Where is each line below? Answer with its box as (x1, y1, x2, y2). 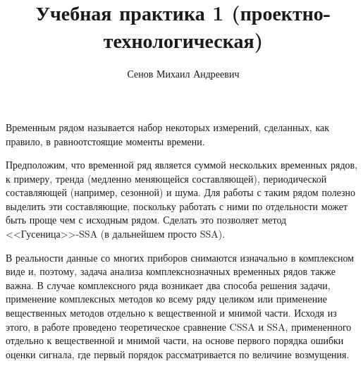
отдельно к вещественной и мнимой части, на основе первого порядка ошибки (6, 333, 344, 348)
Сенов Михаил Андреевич (127, 66, 240, 81)
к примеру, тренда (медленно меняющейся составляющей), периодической (6, 171, 327, 185)
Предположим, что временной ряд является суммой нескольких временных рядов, (6, 157, 358, 172)
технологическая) (103, 25, 264, 54)
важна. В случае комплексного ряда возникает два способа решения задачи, (6, 277, 331, 292)
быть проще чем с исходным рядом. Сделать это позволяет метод (6, 212, 287, 227)
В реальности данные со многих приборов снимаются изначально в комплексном (6, 250, 355, 264)
